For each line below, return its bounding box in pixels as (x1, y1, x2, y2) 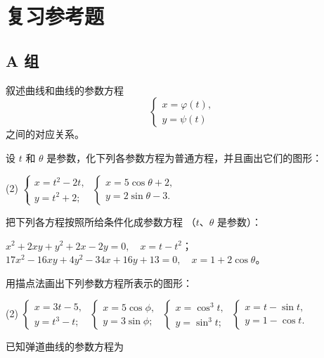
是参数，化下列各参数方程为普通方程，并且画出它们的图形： (46, 150, 323, 165)
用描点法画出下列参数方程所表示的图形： (6, 275, 193, 290)
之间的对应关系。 (6, 127, 84, 141)
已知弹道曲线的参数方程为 (6, 339, 124, 354)
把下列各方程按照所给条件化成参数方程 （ (6, 214, 196, 229)
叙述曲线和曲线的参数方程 (6, 82, 124, 97)
